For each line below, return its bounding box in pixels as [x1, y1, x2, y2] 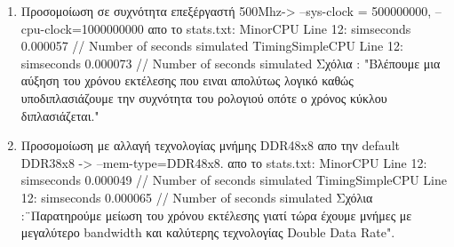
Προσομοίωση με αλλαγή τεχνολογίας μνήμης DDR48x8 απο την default [20, 136, 400, 155]
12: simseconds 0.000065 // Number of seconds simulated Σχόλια [20, 187, 373, 206]
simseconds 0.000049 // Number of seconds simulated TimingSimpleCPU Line [20, 171, 447, 189]
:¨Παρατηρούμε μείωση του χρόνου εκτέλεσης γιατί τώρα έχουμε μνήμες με [20, 205, 412, 224]
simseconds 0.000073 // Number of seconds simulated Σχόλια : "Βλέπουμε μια [20, 53, 441, 72]
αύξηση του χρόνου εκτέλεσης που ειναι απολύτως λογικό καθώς [20, 71, 354, 90]
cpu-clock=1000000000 [20, 19, 144, 37]
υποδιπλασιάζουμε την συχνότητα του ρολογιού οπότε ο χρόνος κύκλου [20, 88, 387, 107]
